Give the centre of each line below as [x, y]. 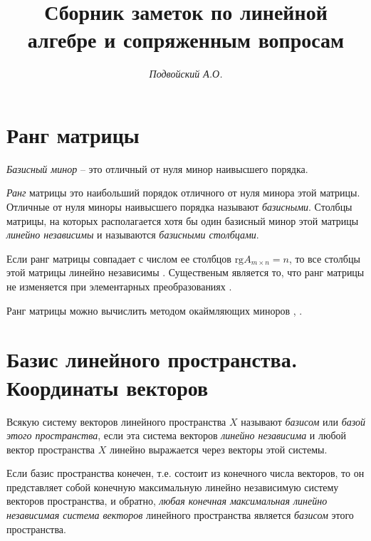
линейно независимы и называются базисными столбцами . [133, 235]
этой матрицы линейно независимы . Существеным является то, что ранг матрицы [185, 272]
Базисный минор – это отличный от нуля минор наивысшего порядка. [157, 168]
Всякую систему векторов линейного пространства [116, 421]
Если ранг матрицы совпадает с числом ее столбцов [119, 258]
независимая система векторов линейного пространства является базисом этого [180, 515]
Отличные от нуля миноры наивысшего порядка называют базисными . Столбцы [179, 207]
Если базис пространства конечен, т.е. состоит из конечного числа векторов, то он [185, 473]
